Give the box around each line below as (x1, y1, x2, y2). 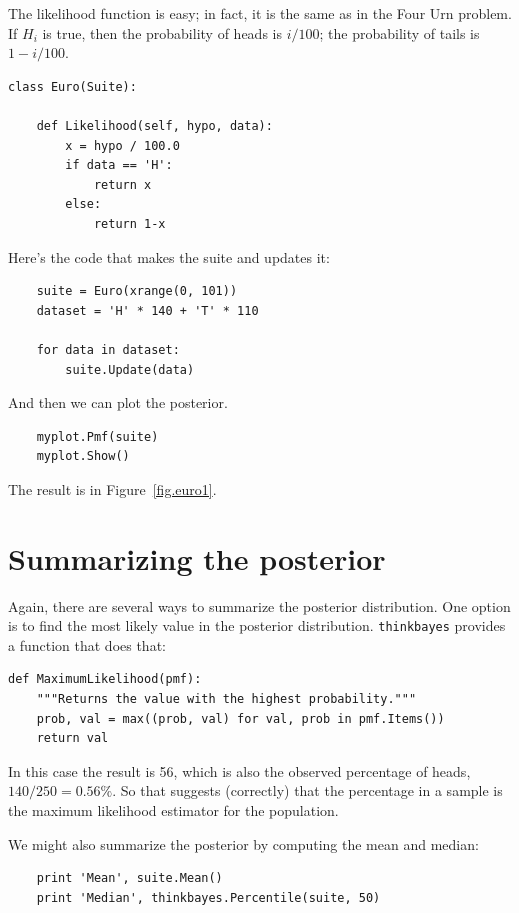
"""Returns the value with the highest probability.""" (36, 692, 417, 707)
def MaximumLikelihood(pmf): (8, 672, 202, 687)
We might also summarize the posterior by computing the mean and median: (8, 833, 479, 854)
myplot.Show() (36, 449, 130, 464)
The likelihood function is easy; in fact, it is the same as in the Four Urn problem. (8, 3, 512, 23)
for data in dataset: (36, 342, 180, 357)
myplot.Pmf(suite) (36, 429, 159, 444)
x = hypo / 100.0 (65, 138, 180, 153)
